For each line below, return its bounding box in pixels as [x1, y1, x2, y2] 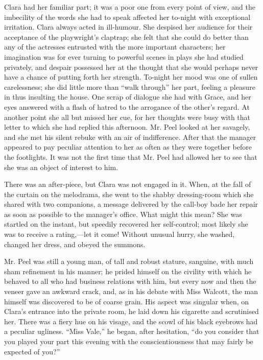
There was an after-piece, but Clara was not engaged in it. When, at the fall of [4, 179, 251, 189]
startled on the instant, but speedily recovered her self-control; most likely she [4, 219, 248, 229]
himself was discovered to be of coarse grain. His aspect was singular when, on [4, 296, 249, 306]
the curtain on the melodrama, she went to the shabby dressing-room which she [4, 188, 254, 199]
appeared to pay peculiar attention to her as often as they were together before [4, 141, 252, 152]
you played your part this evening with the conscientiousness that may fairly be [4, 336, 253, 346]
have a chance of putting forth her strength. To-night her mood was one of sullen [4, 71, 258, 82]
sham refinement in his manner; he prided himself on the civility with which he [4, 266, 252, 276]
